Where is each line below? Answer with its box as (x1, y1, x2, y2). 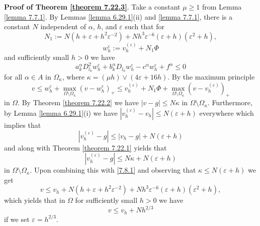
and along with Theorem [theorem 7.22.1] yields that (4, 142, 167, 153)
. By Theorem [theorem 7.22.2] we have (18, 97, 139, 108)
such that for (125, 21, 164, 32)
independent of (40, 21, 86, 32)
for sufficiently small (75, 195, 138, 205)
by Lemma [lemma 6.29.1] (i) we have (4, 107, 118, 118)
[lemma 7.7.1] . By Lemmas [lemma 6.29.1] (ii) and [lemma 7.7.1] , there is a (4, 11, 233, 22)
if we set (4, 213, 30, 224)
